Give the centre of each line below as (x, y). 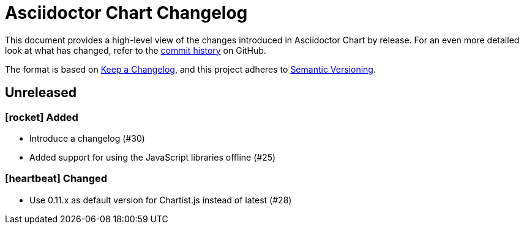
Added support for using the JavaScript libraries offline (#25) (153, 157)
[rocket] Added (42, 117)
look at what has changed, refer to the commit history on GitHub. (136, 50)
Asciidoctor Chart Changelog (126, 13)
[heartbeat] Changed (56, 179)
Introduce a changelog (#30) (87, 138)
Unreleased (41, 93)
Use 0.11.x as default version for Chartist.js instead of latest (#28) (161, 200)
